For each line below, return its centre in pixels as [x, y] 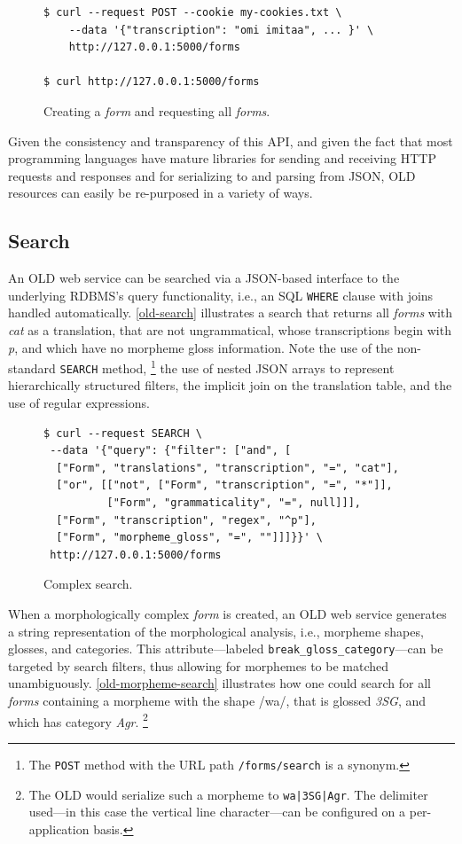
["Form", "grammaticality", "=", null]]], [234, 503]
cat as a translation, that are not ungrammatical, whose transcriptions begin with [230, 329]
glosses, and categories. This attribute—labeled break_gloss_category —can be [226, 649]
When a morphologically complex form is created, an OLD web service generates [227, 614]
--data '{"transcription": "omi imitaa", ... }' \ [221, 30]
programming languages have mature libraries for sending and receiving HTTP [222, 158]
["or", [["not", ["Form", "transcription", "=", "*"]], [224, 485]
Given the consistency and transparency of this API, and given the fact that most [231, 141]
